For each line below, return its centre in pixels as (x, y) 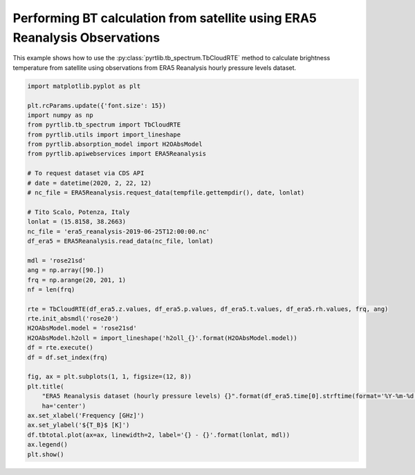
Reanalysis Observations (86, 37)
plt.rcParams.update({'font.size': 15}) (96, 105)
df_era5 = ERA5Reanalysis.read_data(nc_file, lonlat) (120, 241)
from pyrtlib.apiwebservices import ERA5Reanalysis (117, 154)
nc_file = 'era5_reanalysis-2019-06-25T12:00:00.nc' (119, 231)
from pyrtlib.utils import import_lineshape (104, 134)
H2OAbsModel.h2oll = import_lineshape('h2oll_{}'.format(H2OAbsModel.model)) (162, 338)
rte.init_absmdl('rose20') (73, 319)
